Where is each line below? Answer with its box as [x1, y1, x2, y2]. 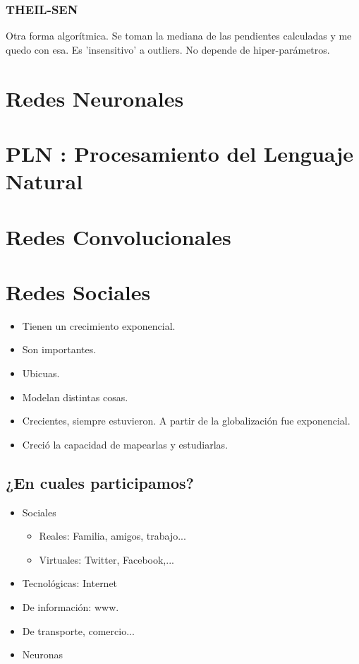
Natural [6, 167, 83, 196]
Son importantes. [22, 342, 97, 357]
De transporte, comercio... [22, 623, 135, 638]
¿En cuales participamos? [6, 471, 194, 493]
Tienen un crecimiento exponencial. [22, 318, 176, 333]
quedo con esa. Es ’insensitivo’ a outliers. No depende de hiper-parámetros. [6, 42, 330, 57]
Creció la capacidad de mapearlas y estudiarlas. [22, 437, 229, 451]
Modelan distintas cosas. [22, 389, 128, 404]
